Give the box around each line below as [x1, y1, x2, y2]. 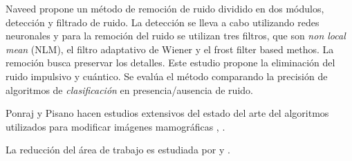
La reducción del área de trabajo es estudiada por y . [6, 142, 230, 157]
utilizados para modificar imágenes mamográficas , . [6, 119, 225, 133]
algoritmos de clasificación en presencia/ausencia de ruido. [6, 82, 253, 97]
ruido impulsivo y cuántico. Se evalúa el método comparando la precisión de [6, 68, 328, 83]
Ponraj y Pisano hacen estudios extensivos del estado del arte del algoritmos [6, 106, 329, 120]
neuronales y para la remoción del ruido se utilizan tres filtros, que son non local [6, 28, 346, 43]
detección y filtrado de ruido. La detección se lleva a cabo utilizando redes [6, 15, 319, 29]
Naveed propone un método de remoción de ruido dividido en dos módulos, [6, 1, 324, 15]
